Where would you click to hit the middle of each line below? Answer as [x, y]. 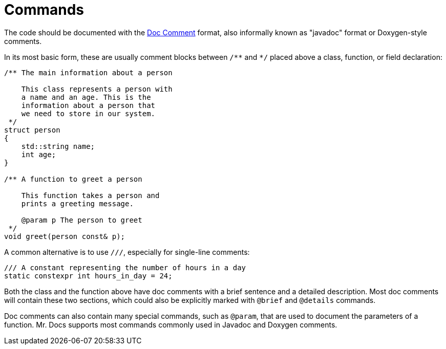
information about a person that [88, 105]
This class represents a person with [97, 89]
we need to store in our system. [88, 113]
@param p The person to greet [82, 220]
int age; [39, 154]
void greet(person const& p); [65, 236]
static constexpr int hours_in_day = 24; [88, 276]
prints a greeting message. [77, 203]
